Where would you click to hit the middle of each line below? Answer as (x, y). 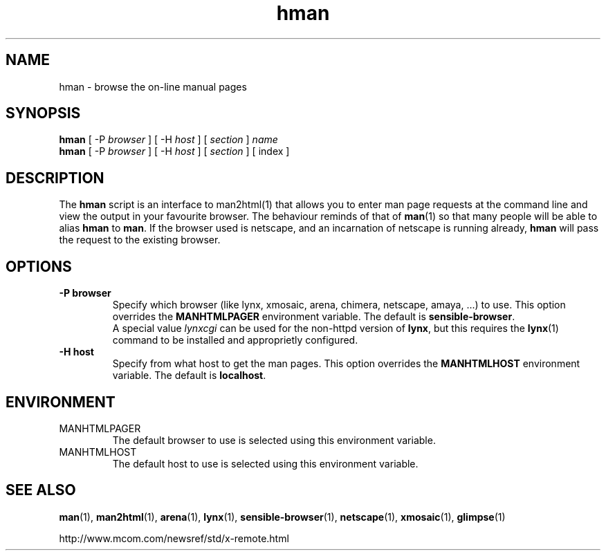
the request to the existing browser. (140, 240)
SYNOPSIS (43, 113)
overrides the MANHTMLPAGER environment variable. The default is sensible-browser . (314, 317)
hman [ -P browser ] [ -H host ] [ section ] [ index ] (174, 151)
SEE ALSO (41, 490)
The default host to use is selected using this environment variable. (265, 463)
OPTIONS (39, 266)
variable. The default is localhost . (189, 376)
